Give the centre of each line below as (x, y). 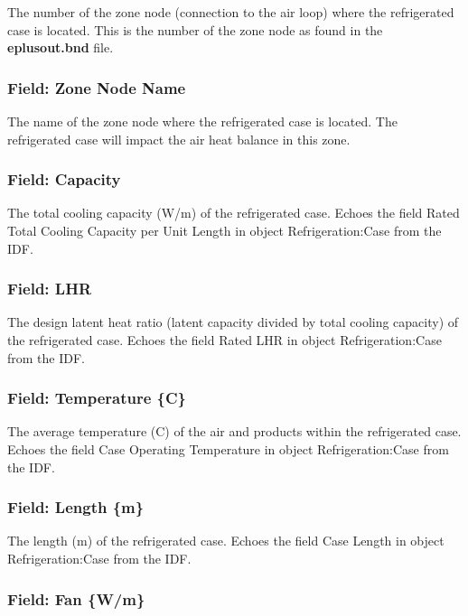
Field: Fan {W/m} (76, 598)
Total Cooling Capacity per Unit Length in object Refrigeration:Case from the (225, 230)
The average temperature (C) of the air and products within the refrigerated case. (234, 431)
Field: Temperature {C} (97, 398)
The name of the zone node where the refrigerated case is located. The (202, 121)
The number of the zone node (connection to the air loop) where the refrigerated (231, 12)
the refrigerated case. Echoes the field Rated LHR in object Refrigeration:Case (225, 340)
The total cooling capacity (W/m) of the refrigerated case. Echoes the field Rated (234, 213)
